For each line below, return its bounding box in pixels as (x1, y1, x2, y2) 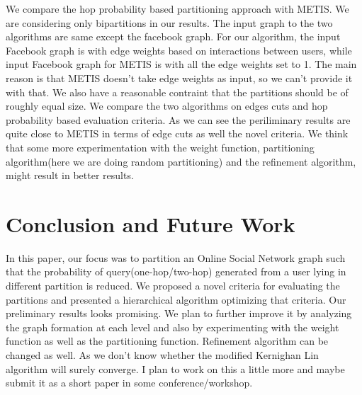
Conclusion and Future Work (6, 209, 295, 238)
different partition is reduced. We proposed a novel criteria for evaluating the (6, 278, 340, 293)
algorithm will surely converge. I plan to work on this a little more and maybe (6, 361, 345, 376)
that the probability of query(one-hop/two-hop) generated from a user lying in (6, 264, 346, 279)
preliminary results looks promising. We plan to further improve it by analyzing (6, 306, 352, 321)
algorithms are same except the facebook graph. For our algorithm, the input (6, 29, 341, 44)
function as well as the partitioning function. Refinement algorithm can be (6, 333, 329, 348)
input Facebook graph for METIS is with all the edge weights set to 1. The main (6, 57, 357, 71)
